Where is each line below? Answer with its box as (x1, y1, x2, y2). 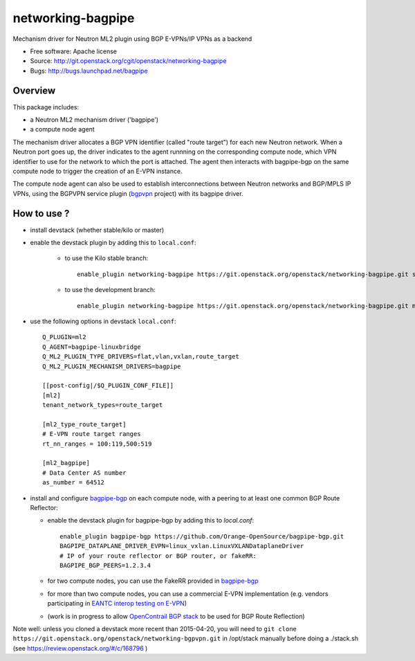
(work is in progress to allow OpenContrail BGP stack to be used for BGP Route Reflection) (47, 612, 305, 620)
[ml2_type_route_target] (42, 420, 127, 428)
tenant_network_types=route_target (42, 401, 163, 409)
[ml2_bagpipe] (42, 459, 90, 467)
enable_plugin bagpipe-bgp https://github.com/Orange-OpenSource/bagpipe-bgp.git (59, 532, 344, 540)
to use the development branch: (64, 286, 156, 294)
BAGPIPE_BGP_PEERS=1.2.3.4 (59, 561, 151, 569)
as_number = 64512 (42, 478, 105, 487)
